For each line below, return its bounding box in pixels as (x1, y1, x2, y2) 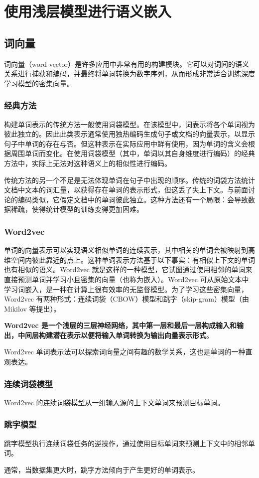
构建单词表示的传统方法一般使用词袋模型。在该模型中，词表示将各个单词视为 (4, 119, 255, 129)
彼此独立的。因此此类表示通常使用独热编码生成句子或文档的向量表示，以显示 (4, 129, 255, 139)
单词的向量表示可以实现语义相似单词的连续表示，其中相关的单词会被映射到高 (4, 245, 255, 255)
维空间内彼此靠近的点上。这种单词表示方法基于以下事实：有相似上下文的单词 (4, 254, 255, 265)
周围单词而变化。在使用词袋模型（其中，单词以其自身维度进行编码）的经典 (10, 148, 255, 159)
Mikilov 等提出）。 (4, 303, 61, 314)
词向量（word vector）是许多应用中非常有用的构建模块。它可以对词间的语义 (4, 58, 250, 69)
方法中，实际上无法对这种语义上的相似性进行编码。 (4, 158, 171, 168)
